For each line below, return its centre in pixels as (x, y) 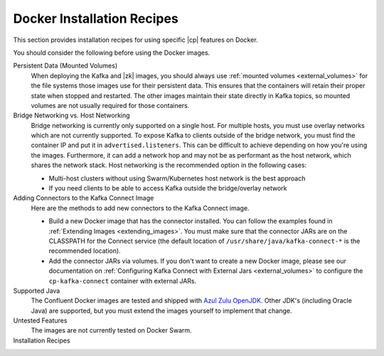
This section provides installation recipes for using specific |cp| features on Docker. (136, 40)
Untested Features (40, 320)
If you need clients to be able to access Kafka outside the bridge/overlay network (168, 188)
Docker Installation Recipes (96, 18)
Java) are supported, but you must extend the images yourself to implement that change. (161, 311)
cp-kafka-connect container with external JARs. (123, 281)
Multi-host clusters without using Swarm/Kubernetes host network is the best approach (177, 178)
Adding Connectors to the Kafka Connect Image (84, 198)
